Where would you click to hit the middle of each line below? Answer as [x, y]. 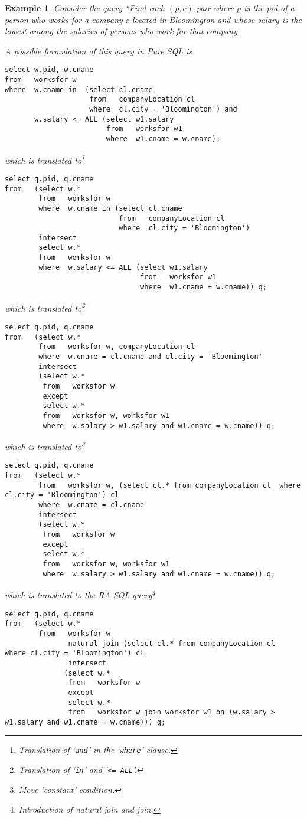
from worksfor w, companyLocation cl [117, 347]
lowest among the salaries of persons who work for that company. [123, 31]
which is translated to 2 [45, 307]
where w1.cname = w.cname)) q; [203, 287]
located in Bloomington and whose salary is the [217, 19]
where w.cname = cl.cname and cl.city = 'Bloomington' [151, 356]
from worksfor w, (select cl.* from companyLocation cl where [170, 485]
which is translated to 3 [45, 446]
